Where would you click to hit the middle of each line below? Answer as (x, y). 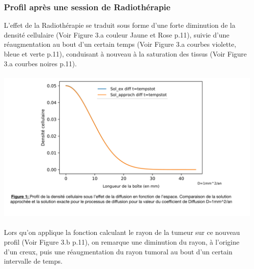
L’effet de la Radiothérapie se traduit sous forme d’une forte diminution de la (120, 25)
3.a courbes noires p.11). (41, 63)
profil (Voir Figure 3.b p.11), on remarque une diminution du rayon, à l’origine (122, 242)
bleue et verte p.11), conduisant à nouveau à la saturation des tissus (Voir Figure (126, 54)
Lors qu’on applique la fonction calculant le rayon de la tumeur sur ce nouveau (122, 232)
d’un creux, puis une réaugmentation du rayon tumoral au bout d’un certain (118, 251)
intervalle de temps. (33, 261)
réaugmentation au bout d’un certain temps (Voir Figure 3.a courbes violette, (120, 44)
